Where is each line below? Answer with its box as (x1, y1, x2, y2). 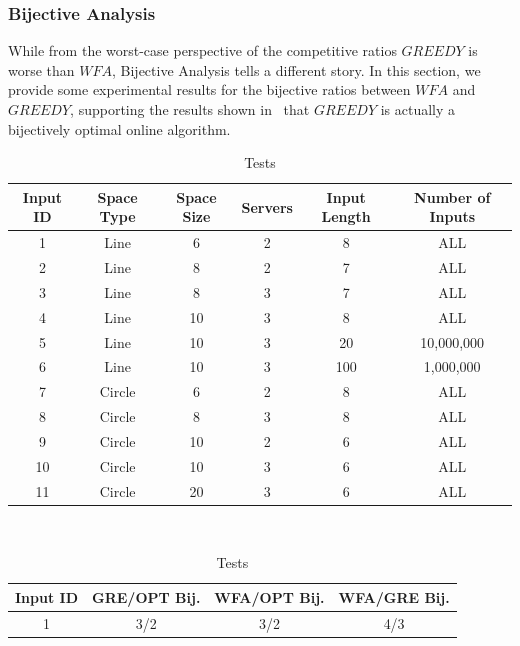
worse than (8, 59, 75, 80)
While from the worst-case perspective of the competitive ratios (8, 40, 397, 61)
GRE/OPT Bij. (92, 586, 201, 607)
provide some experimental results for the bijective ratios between (8, 79, 411, 100)
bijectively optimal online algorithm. (8, 118, 231, 139)
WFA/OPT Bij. (214, 586, 325, 607)
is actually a (380, 99, 456, 119)
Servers (241, 196, 293, 217)
